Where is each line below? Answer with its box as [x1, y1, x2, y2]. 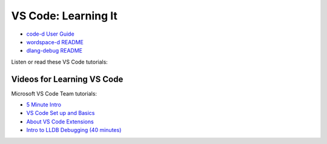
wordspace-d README [26, 38, 84, 45]
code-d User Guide [26, 30, 75, 38]
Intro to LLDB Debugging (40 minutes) [26, 126, 122, 134]
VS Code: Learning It [11, 9, 118, 22]
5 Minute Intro [26, 101, 62, 108]
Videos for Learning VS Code [11, 74, 124, 84]
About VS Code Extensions [26, 118, 94, 125]
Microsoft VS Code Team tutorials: [11, 90, 97, 97]
